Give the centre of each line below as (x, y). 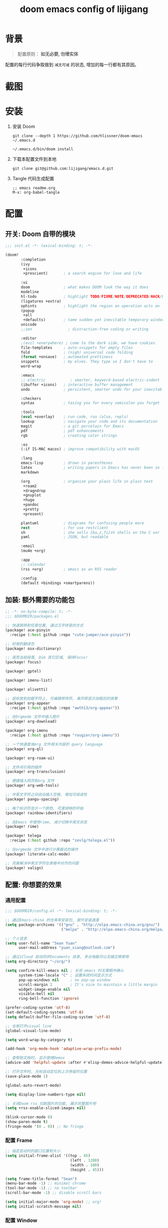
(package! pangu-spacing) (32, 799)
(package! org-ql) (24, 749)
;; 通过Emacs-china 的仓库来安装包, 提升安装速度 (52, 920)
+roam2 (30, 486)
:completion (33, 260)
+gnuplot (32, 496)
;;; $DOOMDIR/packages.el (32, 617)
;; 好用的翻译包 (20, 644)
